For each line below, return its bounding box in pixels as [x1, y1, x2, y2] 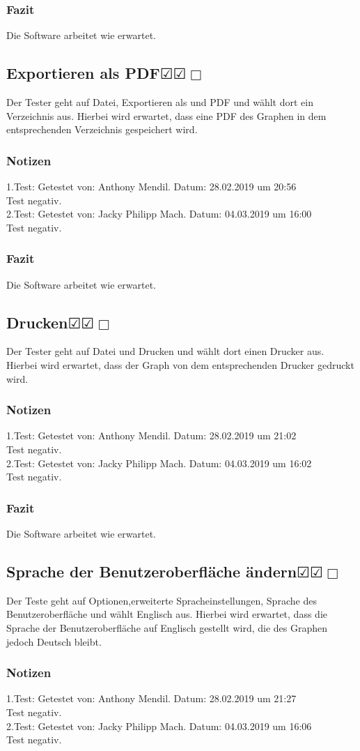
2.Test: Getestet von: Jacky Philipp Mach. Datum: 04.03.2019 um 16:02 [6, 455, 312, 470]
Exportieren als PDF [6, 62, 160, 84]
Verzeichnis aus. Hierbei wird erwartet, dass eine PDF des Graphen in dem [6, 108, 327, 123]
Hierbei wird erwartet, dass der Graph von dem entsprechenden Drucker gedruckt [6, 358, 354, 372]
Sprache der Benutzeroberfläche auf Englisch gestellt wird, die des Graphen [6, 620, 328, 635]
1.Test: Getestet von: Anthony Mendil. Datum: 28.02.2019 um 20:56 [6, 179, 297, 194]
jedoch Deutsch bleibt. [6, 634, 102, 648]
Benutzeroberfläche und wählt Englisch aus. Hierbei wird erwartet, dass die [6, 607, 327, 621]
